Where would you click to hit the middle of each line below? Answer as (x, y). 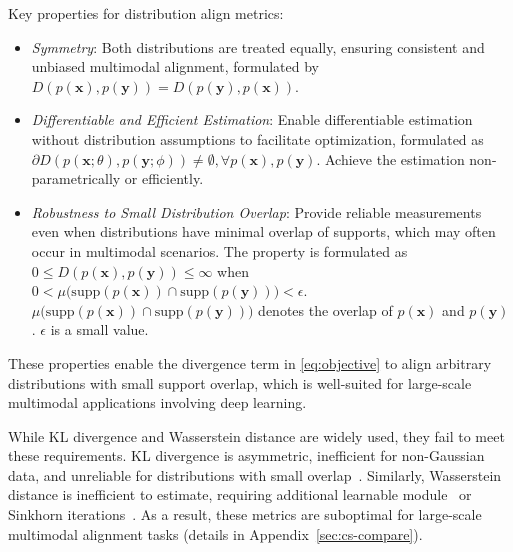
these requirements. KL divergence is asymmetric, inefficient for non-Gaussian (246, 455)
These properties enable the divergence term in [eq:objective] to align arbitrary (250, 362)
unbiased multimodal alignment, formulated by (175, 66)
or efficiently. (164, 178)
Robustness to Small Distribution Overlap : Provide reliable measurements (256, 211)
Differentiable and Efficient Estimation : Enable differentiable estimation (252, 119)
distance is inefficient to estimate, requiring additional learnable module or (240, 494)
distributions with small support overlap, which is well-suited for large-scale (240, 382)
